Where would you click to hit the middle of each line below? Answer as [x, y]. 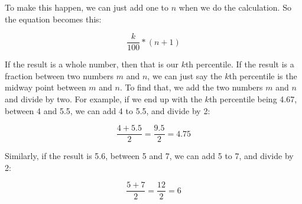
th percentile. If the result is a [240, 64]
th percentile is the [263, 75]
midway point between [46, 87]
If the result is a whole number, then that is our [92, 64]
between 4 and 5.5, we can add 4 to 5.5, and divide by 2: [108, 110]
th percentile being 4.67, [253, 99]
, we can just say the [185, 75]
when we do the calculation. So [235, 7]
